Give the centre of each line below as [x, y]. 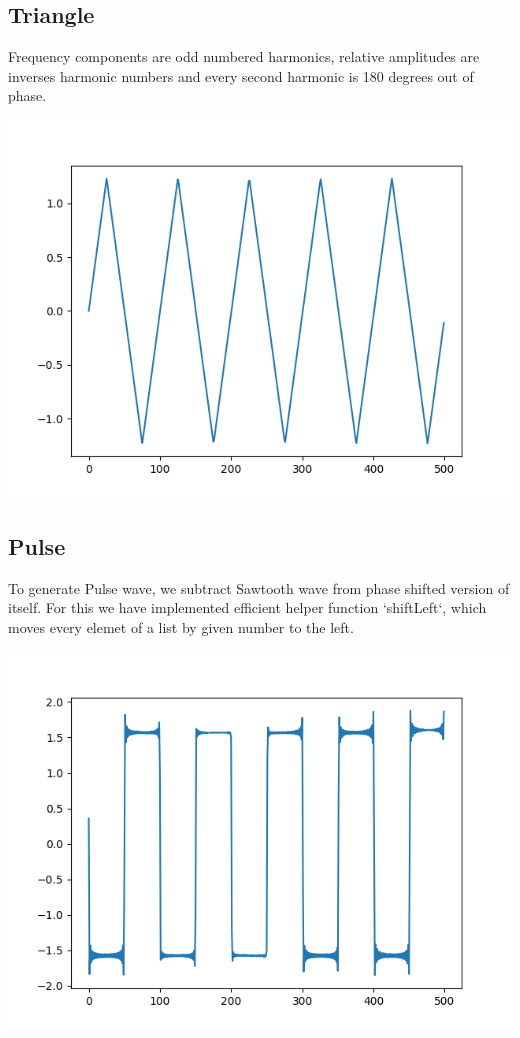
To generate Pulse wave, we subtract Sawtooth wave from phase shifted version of [259, 587]
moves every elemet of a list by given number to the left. [181, 626]
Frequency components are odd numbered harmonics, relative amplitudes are [244, 56]
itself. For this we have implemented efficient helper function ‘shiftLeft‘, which [247, 607]
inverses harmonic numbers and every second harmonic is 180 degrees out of [241, 75]
